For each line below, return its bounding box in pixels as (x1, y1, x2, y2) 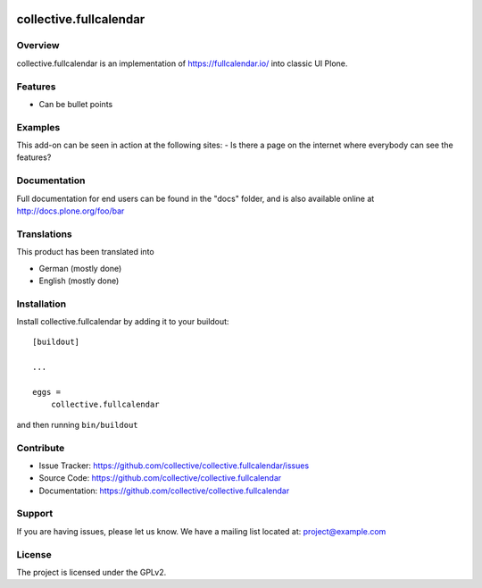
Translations (16, 228, 73, 240)
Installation (16, 298, 67, 310)
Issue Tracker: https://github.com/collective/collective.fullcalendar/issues (38, 460, 310, 471)
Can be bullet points (38, 98, 113, 109)
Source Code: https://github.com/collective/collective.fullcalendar (38, 473, 282, 483)
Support (16, 508, 54, 520)
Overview (16, 39, 60, 52)
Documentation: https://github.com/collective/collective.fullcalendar (38, 485, 290, 496)
